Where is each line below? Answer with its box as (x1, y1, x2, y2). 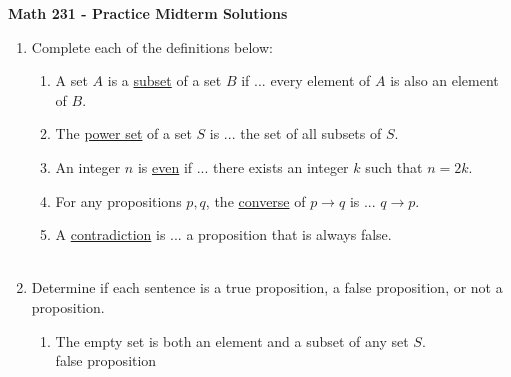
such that (365, 156, 423, 177)
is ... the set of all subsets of (209, 123, 382, 144)
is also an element (390, 70, 499, 91)
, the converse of (205, 190, 306, 211)
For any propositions (55, 190, 182, 211)
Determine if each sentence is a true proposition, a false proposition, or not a (31, 277, 503, 298)
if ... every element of (241, 70, 371, 91)
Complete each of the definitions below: (31, 36, 273, 57)
